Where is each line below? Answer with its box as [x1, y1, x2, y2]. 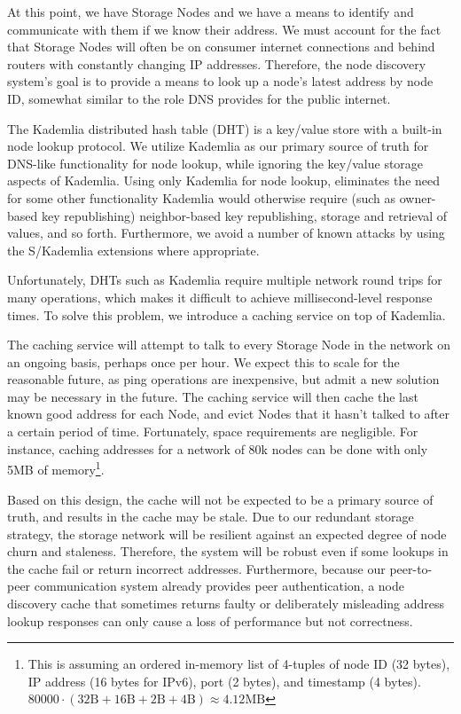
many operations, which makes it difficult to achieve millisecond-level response [7, 287, 433, 306]
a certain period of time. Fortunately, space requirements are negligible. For [7, 422, 418, 441]
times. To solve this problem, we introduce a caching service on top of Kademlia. [7, 305, 446, 324]
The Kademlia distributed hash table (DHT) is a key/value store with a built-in [7, 119, 442, 137]
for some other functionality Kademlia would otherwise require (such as [7, 188, 396, 207]
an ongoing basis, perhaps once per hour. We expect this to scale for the [7, 352, 400, 371]
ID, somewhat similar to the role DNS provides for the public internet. [7, 89, 391, 107]
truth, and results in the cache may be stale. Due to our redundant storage [7, 507, 414, 526]
